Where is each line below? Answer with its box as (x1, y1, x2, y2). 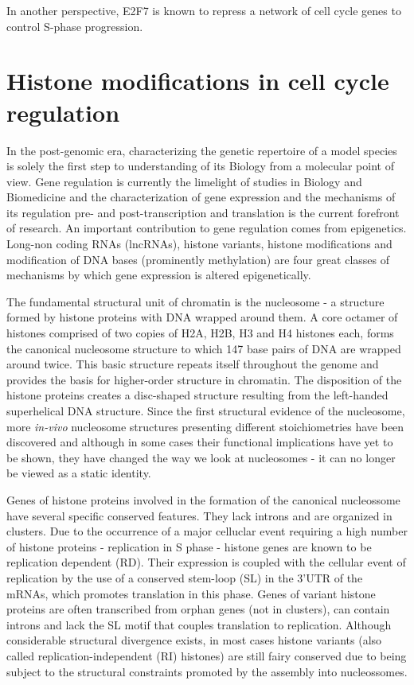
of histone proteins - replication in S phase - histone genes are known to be (6, 538, 372, 555)
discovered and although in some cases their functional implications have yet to (6, 434, 393, 450)
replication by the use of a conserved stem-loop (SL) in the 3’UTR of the (6, 569, 363, 586)
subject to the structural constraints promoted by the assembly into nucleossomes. (6, 663, 408, 679)
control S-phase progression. (6, 18, 143, 34)
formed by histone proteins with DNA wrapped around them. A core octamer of (6, 309, 398, 325)
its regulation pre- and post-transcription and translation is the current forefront (6, 204, 400, 220)
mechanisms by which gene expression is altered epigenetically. (6, 267, 311, 283)
